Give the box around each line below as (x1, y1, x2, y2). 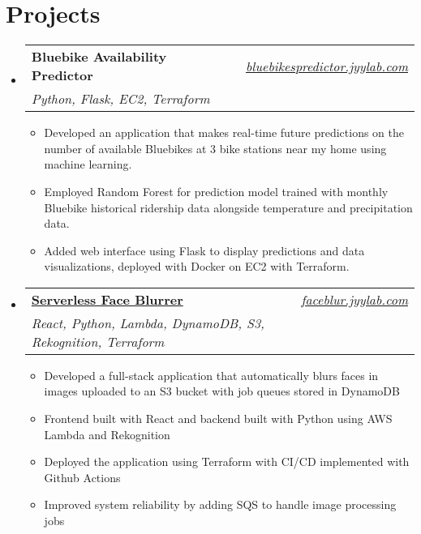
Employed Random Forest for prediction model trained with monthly (44, 182, 389, 199)
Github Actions (44, 468, 121, 485)
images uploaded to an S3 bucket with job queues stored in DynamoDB (44, 382, 400, 399)
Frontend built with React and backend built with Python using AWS (44, 410, 393, 427)
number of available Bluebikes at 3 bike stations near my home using (44, 139, 387, 156)
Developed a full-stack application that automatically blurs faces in (44, 366, 379, 383)
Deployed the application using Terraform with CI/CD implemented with (44, 453, 410, 470)
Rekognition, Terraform (31, 331, 165, 351)
